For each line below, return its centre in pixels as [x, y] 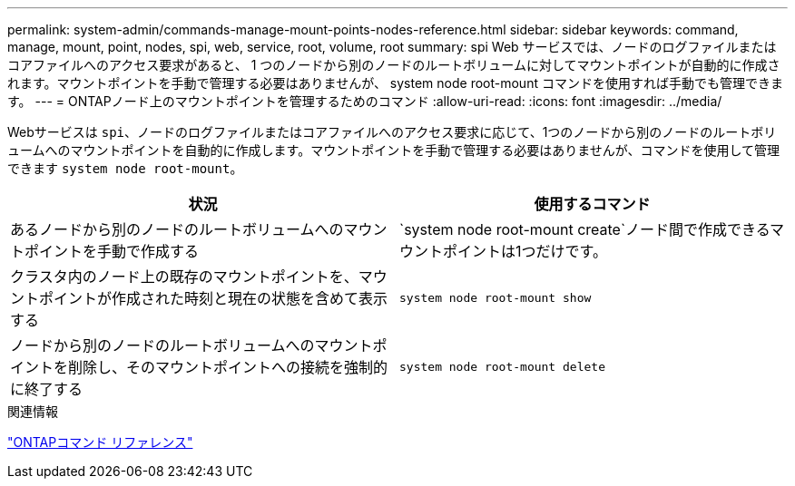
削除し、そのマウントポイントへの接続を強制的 [228, 367]
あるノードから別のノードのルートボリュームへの [177, 229]
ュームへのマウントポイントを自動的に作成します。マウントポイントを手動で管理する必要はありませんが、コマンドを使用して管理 [394, 150]
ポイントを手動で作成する [112, 251]
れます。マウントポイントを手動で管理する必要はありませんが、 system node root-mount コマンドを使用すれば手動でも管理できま [395, 83]
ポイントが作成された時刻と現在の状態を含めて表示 [214, 298]
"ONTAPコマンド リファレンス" [100, 442]
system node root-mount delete [502, 366]
